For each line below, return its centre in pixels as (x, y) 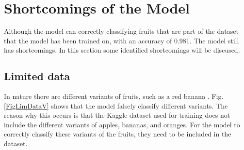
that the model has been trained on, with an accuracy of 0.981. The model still (122, 40)
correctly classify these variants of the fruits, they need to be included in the (118, 134)
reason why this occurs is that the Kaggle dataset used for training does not (117, 115)
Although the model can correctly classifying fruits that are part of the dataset (121, 31)
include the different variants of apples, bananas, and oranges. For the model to (122, 124)
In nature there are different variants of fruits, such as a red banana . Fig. (114, 96)
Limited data (37, 76)
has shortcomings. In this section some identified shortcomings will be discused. (122, 50)
